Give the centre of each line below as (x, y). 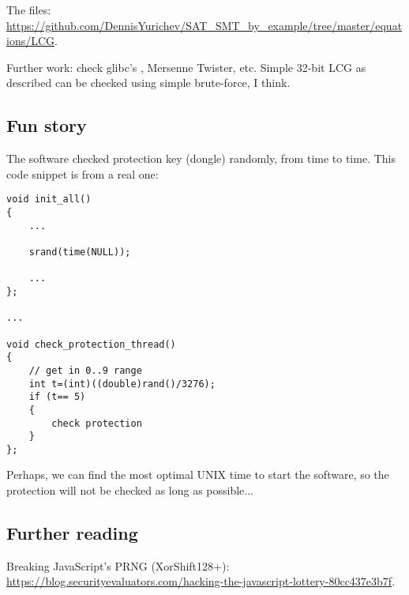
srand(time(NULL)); (80, 252)
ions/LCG (31, 41)
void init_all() (49, 200)
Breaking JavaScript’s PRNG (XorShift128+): (118, 565)
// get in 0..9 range (85, 370)
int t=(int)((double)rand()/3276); (122, 384)
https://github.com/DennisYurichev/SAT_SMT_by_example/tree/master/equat (204, 25)
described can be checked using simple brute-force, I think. (148, 83)
